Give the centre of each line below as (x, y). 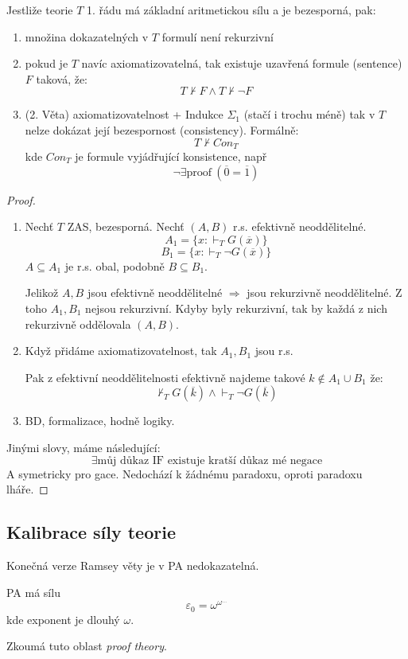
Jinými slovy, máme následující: (84, 447)
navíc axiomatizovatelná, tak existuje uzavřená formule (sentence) (242, 63)
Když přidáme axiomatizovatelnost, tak (121, 351)
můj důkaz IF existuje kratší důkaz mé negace (210, 460)
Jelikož (42, 292)
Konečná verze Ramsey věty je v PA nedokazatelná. (133, 565)
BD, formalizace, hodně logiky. (100, 421)
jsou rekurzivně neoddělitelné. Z (324, 292)
